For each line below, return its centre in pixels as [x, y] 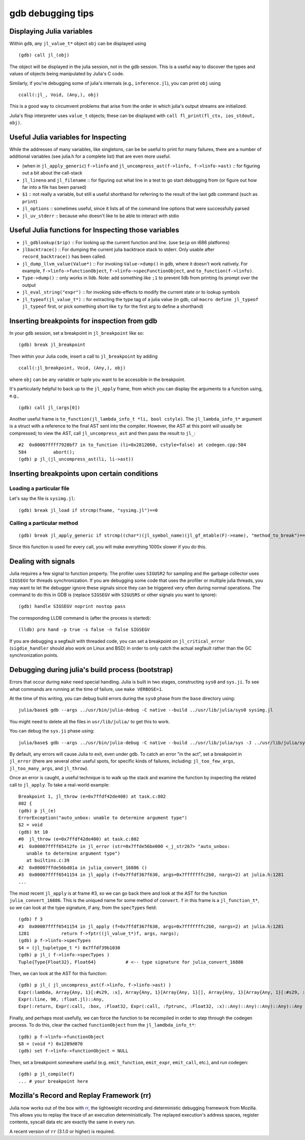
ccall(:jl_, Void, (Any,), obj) [59, 95]
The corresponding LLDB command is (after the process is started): [80, 618]
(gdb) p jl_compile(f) [47, 1074]
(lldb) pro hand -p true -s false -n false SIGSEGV [84, 630]
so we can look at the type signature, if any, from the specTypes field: [83, 908]
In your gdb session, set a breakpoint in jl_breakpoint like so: [77, 333]
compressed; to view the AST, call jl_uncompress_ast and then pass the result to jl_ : [102, 433]
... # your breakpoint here [53, 1081]
